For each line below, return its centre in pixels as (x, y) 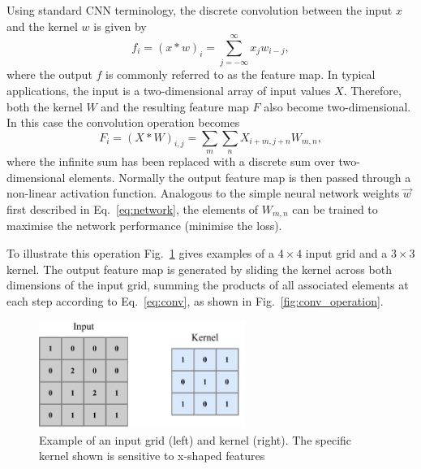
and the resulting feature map (175, 106)
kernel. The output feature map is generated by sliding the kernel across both (199, 269)
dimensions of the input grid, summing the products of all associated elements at (208, 285)
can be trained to (335, 208)
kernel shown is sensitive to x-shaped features (152, 456)
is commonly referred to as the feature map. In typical (241, 74)
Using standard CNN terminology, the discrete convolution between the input (200, 10)
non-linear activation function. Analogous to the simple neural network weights (203, 193)
